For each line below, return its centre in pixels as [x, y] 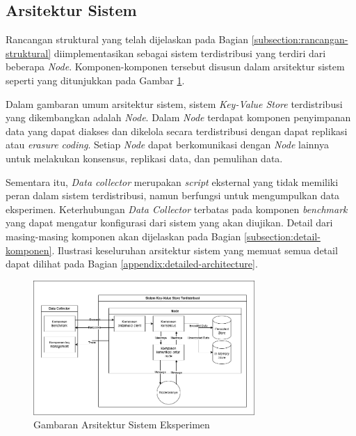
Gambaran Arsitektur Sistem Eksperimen [122, 425]
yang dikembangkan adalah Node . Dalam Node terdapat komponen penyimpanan [178, 117]
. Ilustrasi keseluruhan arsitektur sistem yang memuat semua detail [195, 250]
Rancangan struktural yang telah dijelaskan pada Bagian [127, 39]
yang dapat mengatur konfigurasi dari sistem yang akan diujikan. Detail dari [169, 223]
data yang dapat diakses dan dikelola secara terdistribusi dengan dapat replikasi [177, 131]
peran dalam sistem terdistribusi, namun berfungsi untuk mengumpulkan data [173, 195]
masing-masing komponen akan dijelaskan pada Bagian [123, 236]
